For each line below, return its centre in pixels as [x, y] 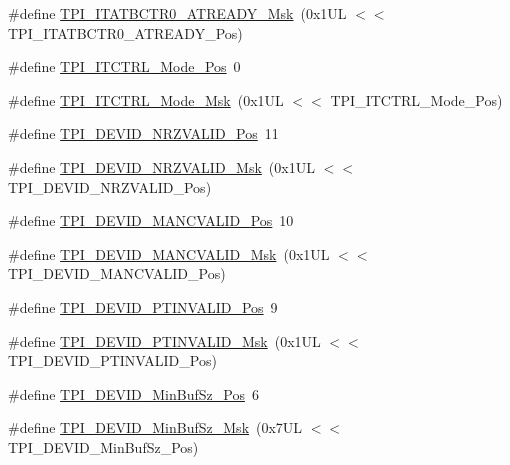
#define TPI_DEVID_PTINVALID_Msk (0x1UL [164, 340]
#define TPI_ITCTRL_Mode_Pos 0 [124, 66]
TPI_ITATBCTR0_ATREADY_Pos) [125, 32]
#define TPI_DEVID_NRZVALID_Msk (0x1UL [161, 166]
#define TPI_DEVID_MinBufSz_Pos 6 [133, 393]
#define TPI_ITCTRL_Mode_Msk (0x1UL [146, 99]
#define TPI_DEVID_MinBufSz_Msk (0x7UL [155, 427]
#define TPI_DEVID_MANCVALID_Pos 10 [151, 220]
